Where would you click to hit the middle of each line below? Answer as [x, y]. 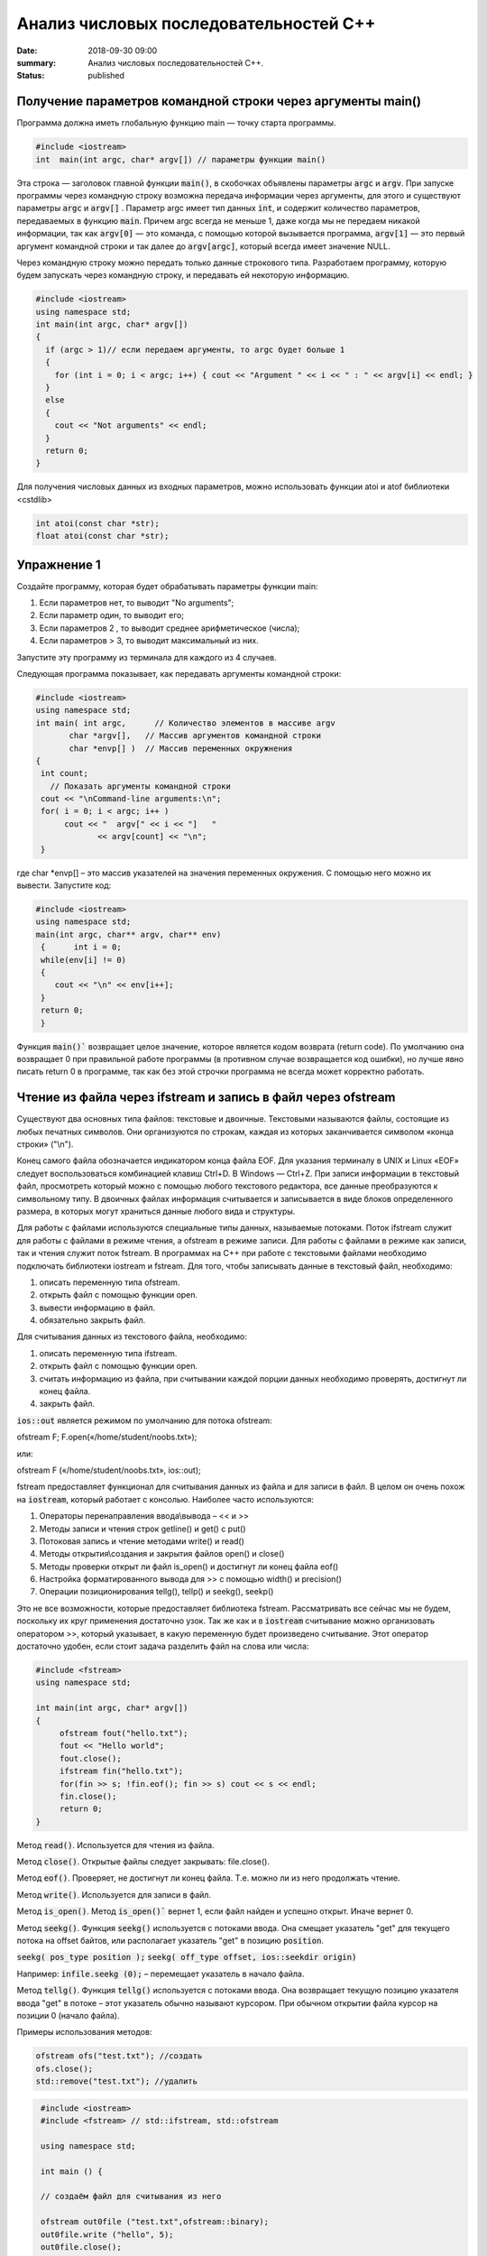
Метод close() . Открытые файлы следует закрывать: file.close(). [143, 1862]
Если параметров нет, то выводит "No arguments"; [137, 603]
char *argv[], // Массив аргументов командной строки [195, 736]
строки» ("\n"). [45, 1144]
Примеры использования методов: [84, 2032]
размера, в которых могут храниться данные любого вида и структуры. [156, 1211]
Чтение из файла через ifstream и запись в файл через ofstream [206, 1098]
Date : [27, 51]
